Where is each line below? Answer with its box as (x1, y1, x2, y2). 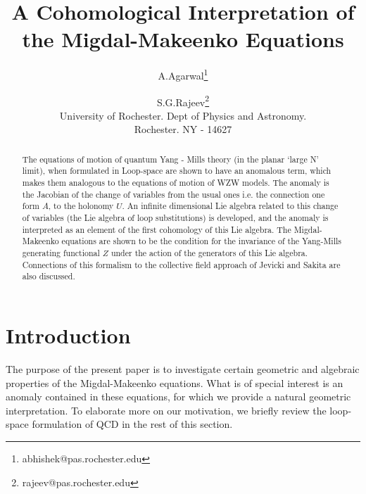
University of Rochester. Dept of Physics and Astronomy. (59, 108, 307, 122)
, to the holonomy (48, 200, 114, 212)
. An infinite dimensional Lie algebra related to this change (122, 200, 339, 212)
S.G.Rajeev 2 (156, 92, 210, 109)
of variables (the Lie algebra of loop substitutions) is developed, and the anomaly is (22, 212, 329, 224)
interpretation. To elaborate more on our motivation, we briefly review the (6, 403, 327, 417)
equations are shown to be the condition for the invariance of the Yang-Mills (61, 235, 341, 247)
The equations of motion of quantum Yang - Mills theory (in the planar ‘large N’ (22, 153, 319, 165)
